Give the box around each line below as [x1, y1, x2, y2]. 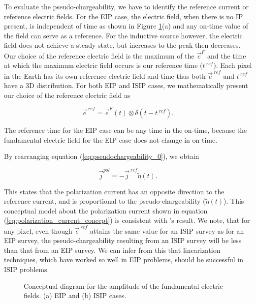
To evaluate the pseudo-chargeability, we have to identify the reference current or [4, 1, 249, 11]
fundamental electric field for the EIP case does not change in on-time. [4, 134, 218, 145]
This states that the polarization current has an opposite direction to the [4, 186, 224, 196]
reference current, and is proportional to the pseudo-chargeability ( [4, 196, 206, 206]
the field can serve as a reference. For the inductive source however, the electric [4, 30, 243, 40]
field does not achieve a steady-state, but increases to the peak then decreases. [4, 40, 241, 50]
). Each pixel [213, 60, 252, 70]
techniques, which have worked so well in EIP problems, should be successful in [4, 254, 243, 265]
